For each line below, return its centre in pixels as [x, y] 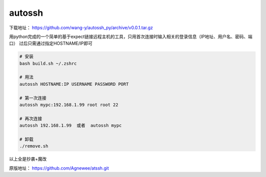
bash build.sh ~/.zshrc [48, 63]
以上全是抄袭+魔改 [28, 159]
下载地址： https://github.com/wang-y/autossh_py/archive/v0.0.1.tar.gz [81, 28]
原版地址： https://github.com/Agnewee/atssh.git [59, 168]
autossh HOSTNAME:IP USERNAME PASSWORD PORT [74, 84]
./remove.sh [34, 146]
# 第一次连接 [33, 98]
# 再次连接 [31, 119]
